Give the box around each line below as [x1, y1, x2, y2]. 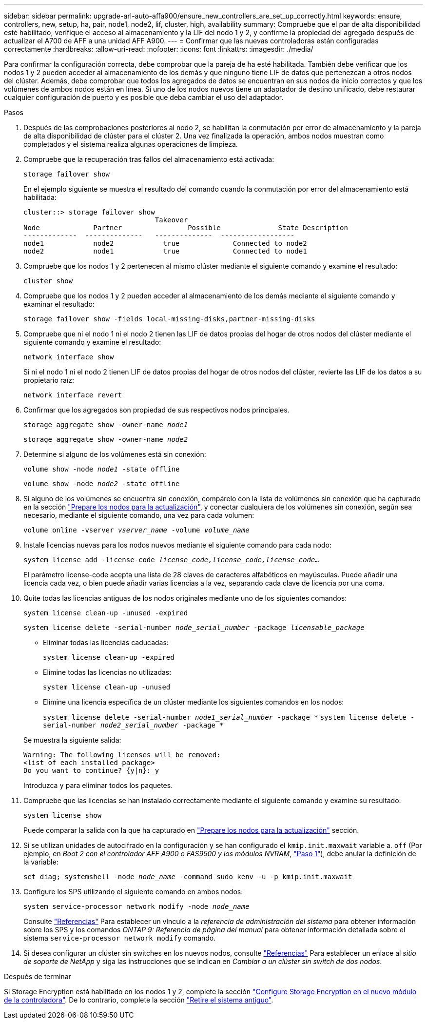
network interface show [23, 353, 114, 361]
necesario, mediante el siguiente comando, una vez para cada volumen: [23, 511, 254, 519]
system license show [23, 811, 102, 819]
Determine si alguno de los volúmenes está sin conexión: [23, 450, 206, 458]
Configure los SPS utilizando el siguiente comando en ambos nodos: [23, 887, 243, 896]
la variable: [23, 858, 58, 866]
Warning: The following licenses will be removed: [23, 751, 221, 759]
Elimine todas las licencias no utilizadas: [43, 668, 172, 676]
